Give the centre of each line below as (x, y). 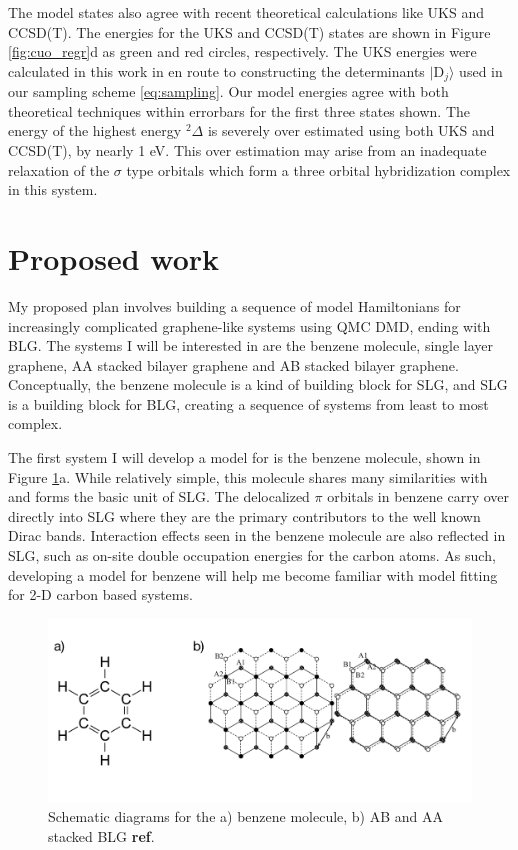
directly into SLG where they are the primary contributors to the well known (244, 515)
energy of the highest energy (95, 130)
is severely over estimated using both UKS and (351, 130)
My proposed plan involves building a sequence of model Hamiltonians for (234, 305)
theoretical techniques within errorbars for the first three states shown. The (239, 110)
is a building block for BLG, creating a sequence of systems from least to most (248, 403)
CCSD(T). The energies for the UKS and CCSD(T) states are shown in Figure (249, 31)
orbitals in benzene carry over (418, 496)
